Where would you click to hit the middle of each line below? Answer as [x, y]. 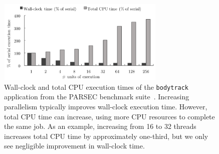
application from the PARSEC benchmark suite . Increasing [97, 97]
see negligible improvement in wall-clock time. [74, 146]
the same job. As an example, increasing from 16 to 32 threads [100, 126]
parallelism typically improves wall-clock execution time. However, [106, 107]
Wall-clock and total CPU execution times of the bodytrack [96, 87]
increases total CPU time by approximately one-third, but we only [106, 136]
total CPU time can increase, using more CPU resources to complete [110, 116]
